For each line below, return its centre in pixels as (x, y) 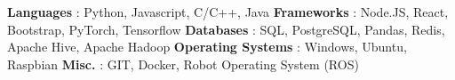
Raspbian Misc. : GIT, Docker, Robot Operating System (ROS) (183, 64)
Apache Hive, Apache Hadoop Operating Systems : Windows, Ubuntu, (207, 47)
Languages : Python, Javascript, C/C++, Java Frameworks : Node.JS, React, (228, 12)
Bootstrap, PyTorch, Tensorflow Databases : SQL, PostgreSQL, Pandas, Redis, (226, 29)
